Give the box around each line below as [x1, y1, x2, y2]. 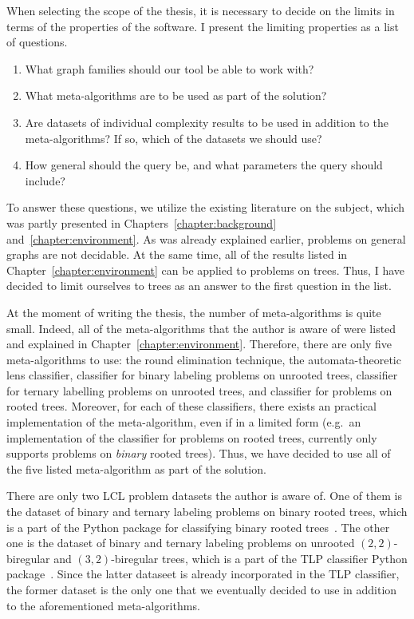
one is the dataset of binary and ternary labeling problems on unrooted [6, 534, 355, 551]
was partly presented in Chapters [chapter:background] [6, 214, 277, 231]
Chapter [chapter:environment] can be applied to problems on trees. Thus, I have [6, 261, 405, 278]
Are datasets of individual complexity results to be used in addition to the [25, 113, 388, 130]
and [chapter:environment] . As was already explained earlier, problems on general [6, 230, 406, 247]
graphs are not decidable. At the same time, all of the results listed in [6, 246, 348, 263]
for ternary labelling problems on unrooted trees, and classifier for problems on [6, 382, 392, 399]
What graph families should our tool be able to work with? [25, 60, 314, 77]
